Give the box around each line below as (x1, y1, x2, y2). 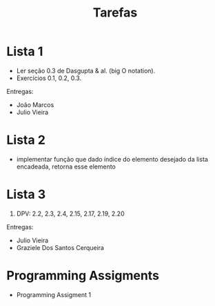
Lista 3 (6, 187, 46, 202)
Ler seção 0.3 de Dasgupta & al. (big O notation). (16, 66, 156, 75)
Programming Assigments (6, 268, 160, 283)
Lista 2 (6, 133, 46, 148)
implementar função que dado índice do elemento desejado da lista (16, 155, 208, 163)
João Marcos (16, 100, 54, 108)
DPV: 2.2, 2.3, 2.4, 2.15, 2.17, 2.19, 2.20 (16, 209, 125, 218)
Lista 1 (6, 44, 43, 59)
